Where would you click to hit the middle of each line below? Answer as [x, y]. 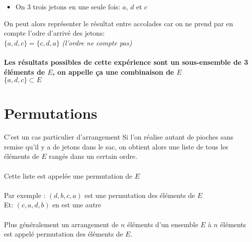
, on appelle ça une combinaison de [113, 72]
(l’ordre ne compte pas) [97, 42]
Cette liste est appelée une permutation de [68, 175]
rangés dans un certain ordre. [93, 156]
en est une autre [77, 205]
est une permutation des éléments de [140, 195]
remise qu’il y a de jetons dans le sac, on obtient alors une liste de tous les [116, 146]
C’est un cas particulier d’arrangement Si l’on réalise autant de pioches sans [119, 137]
